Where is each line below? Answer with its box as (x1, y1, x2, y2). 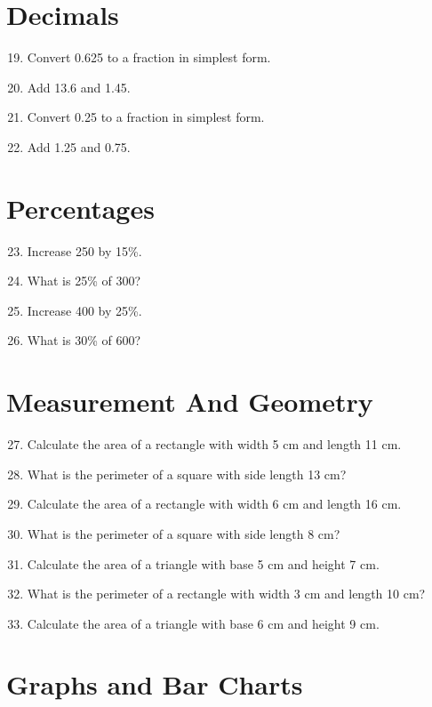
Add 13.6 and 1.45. (27, 77, 131, 96)
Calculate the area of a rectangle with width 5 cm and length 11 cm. (27, 435, 402, 454)
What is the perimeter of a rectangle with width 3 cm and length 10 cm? (27, 584, 426, 603)
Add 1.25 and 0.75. (27, 137, 131, 156)
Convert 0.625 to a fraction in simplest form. (27, 48, 271, 67)
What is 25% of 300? (27, 271, 141, 290)
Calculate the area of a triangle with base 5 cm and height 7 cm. (27, 554, 380, 573)
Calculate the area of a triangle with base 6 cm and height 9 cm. (27, 614, 380, 632)
